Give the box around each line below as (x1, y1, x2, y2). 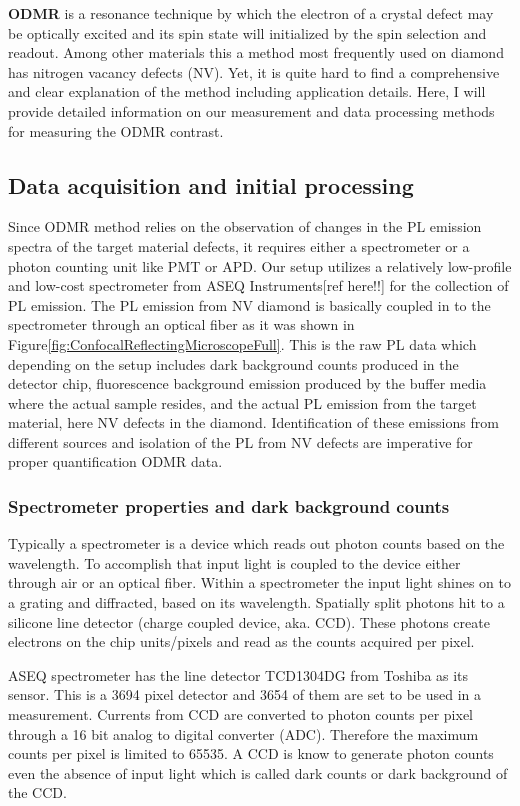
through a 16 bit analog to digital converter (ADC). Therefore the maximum (8, 723, 479, 744)
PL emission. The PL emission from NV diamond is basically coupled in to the (8, 294, 491, 315)
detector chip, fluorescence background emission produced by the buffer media (8, 373, 487, 394)
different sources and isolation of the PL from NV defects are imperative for (8, 431, 473, 452)
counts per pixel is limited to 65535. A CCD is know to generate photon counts (8, 743, 494, 764)
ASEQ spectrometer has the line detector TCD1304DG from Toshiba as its (8, 664, 469, 685)
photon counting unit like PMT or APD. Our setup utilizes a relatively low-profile (8, 255, 512, 276)
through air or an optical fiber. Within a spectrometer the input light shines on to (8, 572, 511, 593)
